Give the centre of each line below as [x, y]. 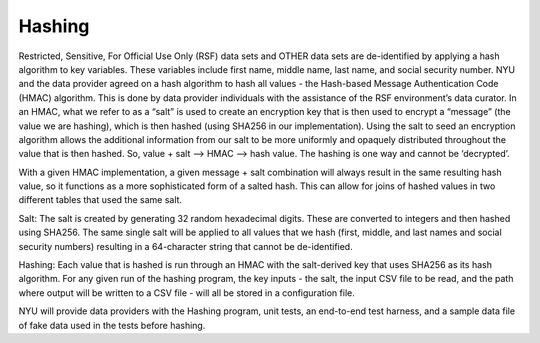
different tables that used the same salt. [100, 200]
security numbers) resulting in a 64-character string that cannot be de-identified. [186, 246]
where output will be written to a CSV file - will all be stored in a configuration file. [186, 292]
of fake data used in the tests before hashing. [112, 325]
